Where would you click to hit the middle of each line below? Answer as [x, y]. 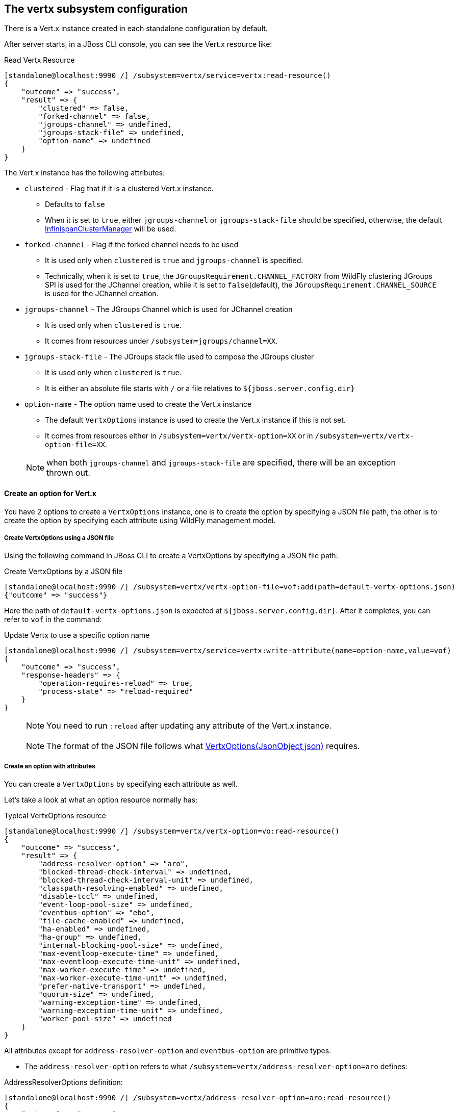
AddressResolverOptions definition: [63, 1082]
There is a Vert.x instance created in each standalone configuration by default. [136, 29]
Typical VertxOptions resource [55, 816]
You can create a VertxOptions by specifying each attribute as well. [121, 784]
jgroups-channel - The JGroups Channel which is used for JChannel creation [159, 309]
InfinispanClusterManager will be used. [111, 229]
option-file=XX [75, 445]
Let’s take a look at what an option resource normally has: [101, 800]
